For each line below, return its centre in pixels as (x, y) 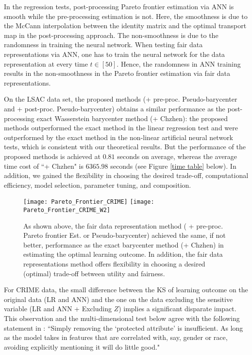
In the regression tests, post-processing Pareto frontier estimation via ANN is (119, 6)
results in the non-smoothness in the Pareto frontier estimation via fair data (117, 73)
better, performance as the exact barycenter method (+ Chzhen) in (124, 244)
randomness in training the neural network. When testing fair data (103, 44)
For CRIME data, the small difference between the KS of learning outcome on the (126, 290)
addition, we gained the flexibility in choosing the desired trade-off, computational (126, 175)
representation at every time (46, 63)
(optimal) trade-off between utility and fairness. (94, 273)
